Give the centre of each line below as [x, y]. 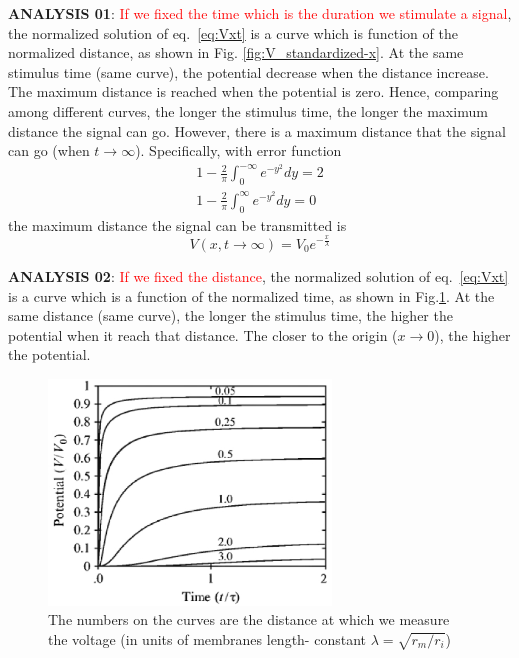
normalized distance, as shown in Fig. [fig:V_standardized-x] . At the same [236, 52]
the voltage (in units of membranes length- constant [207, 638]
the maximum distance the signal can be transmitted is [177, 224]
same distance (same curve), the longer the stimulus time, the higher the [230, 315]
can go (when [49, 150]
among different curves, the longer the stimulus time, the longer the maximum [248, 110]
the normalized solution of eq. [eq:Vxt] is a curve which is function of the [233, 32]
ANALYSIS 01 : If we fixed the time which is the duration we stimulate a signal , [260, 13]
